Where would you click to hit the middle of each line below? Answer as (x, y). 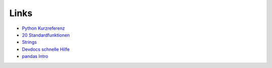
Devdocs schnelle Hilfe (46, 49)
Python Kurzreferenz (44, 28)
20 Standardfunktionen (46, 35)
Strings (29, 42)
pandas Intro (35, 56)
